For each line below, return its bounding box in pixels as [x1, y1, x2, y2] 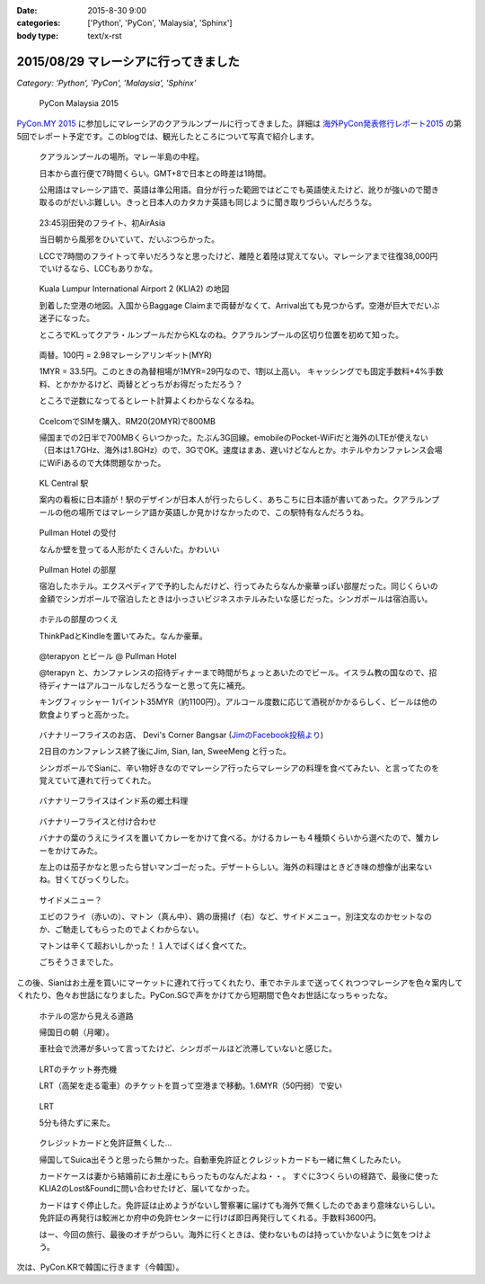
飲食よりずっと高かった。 [39, 709, 134, 719]
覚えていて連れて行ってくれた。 [39, 775, 156, 786]
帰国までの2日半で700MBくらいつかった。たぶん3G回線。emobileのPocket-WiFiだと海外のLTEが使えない [39, 432, 428, 442]
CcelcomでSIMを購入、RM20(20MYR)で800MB [39, 415, 216, 426]
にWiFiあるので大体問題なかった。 [39, 457, 166, 468]
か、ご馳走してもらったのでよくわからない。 [39, 923, 204, 934]
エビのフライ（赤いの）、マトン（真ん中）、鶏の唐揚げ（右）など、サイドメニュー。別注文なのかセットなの [39, 911, 433, 922]
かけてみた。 [54, 845, 102, 856]
